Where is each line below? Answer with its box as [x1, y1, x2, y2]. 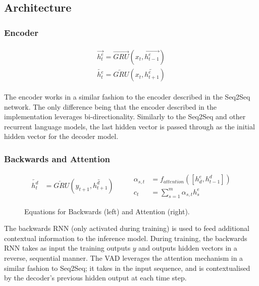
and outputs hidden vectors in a [138, 243, 237, 253]
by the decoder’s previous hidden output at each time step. [4, 272, 187, 283]
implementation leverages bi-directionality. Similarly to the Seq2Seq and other [4, 111, 246, 122]
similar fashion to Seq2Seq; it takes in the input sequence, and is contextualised [4, 262, 250, 273]
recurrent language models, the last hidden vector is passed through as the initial [4, 121, 255, 131]
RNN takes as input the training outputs [4, 243, 131, 253]
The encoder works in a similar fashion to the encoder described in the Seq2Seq [4, 91, 250, 102]
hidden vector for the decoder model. [4, 131, 119, 141]
